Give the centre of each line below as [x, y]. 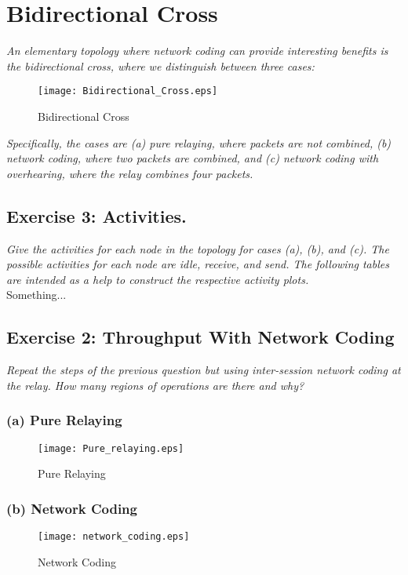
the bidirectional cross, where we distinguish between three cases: [160, 66]
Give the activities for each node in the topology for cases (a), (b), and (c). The [198, 248]
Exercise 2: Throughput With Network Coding [200, 337]
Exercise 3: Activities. [97, 215]
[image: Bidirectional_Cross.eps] [128, 91]
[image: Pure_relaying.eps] [111, 448]
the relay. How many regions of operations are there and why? [155, 385]
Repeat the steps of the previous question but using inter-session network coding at [204, 370]
